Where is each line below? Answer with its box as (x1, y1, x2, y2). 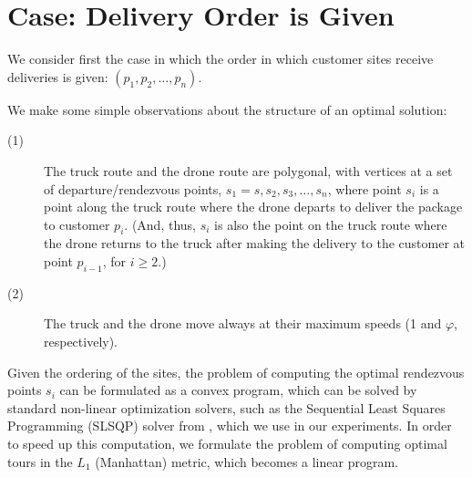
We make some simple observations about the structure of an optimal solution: (7, 99, 447, 119)
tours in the (7, 452, 73, 471)
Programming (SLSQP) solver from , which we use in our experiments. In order (7, 416, 452, 435)
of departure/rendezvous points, (44, 179, 222, 198)
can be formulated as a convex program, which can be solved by (59, 380, 417, 400)
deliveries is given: (7, 67, 108, 86)
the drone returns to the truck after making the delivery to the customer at (44, 234, 466, 253)
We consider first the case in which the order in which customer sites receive (7, 49, 434, 68)
